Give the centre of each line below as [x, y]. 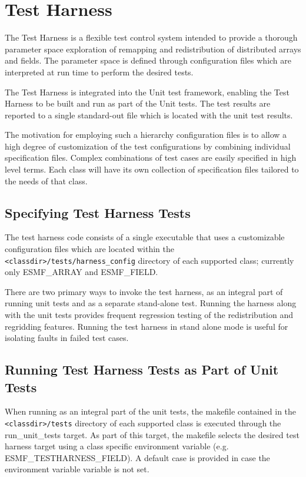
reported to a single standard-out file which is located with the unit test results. [149, 115]
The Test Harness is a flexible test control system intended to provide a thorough [151, 37]
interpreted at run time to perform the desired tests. [99, 72]
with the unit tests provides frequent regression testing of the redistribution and [149, 315]
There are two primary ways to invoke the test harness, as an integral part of [144, 291]
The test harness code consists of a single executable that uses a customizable [145, 237]
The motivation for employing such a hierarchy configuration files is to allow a [146, 135]
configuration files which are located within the [89, 249]
